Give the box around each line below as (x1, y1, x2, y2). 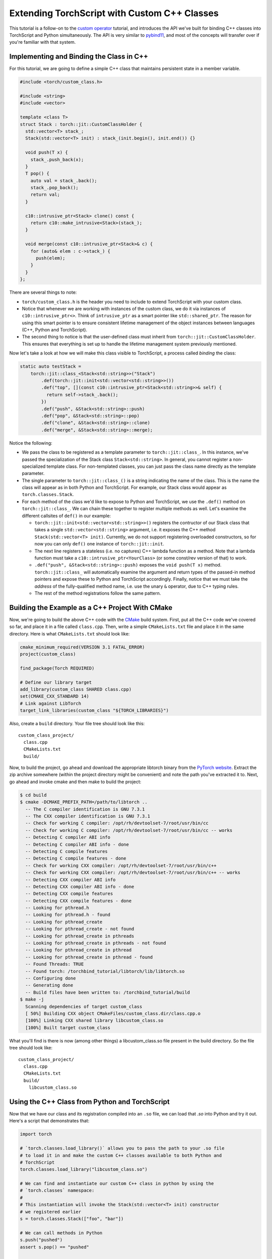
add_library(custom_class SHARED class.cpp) (20, 686, 132, 692)
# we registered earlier (20, 1209, 82, 1215)
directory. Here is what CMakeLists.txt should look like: (9, 631, 130, 637)
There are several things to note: (9, 290, 77, 296)
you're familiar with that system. (9, 39, 76, 45)
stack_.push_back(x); (30, 157, 84, 162)
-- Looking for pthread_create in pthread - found (25, 954, 153, 960)
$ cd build (20, 792, 47, 798)
